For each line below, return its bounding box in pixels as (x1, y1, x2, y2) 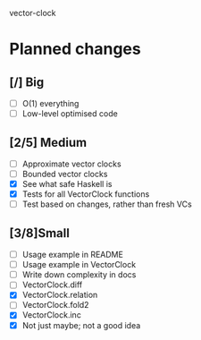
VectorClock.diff (21, 279, 83, 290)
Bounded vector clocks (21, 169, 108, 179)
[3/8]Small (9, 225, 70, 241)
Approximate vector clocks (21, 158, 122, 169)
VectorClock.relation (21, 290, 98, 301)
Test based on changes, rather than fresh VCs (21, 199, 192, 209)
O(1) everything (21, 98, 80, 108)
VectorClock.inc (21, 310, 82, 320)
